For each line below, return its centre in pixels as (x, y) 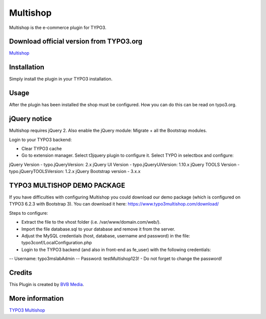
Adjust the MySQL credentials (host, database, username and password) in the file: (106, 235)
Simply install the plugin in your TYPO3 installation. (61, 79)
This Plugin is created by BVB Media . (47, 285)
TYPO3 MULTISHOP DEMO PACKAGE (67, 185)
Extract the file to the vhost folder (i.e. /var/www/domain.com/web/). (91, 222)
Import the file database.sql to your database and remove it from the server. (98, 229)
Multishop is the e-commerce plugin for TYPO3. (58, 28)
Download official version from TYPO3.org (76, 42)
